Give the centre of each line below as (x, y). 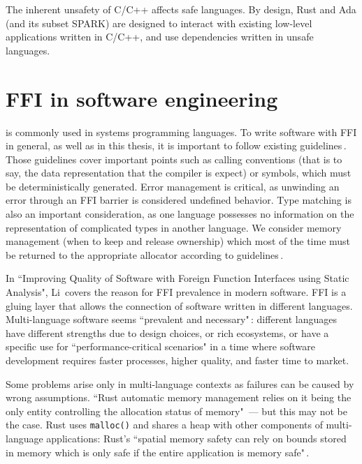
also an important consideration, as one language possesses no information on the (180, 214)
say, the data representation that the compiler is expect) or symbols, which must (179, 173)
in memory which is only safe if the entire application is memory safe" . (158, 452)
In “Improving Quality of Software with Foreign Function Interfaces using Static (178, 278)
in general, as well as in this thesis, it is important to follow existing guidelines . (176, 145)
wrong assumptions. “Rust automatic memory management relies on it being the (179, 397)
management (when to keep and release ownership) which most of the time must (178, 241)
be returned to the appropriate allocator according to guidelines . (145, 254)
